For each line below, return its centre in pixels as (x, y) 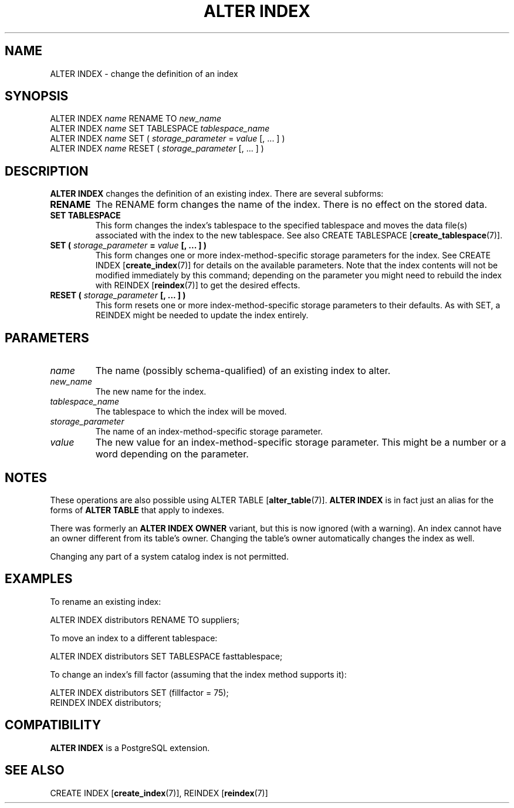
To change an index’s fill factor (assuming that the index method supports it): (198, 674)
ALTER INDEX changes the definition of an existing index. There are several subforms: (217, 194)
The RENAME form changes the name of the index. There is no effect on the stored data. (291, 205)
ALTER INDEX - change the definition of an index (144, 73)
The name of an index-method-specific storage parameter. (209, 432)
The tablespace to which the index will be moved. (191, 412)
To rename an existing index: (106, 601)
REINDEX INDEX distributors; (106, 702)
